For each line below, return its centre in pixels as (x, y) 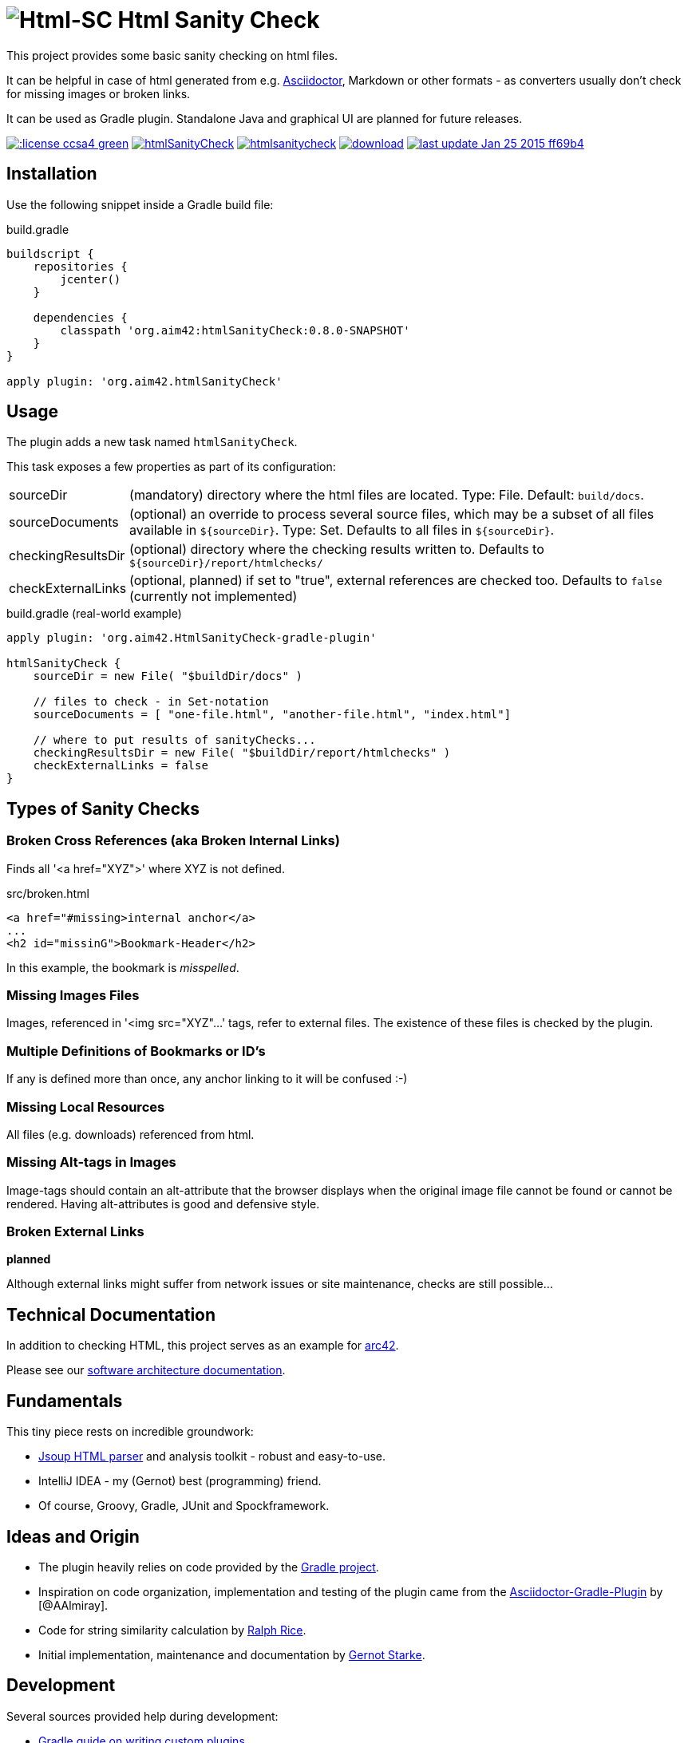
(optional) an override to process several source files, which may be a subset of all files (392, 514)
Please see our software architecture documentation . (146, 1370)
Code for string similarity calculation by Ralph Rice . (172, 1630)
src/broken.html (48, 893)
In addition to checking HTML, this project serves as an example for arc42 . (203, 1346)
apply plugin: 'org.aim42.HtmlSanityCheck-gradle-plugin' (192, 638)
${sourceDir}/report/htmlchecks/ (226, 563)
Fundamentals (65, 1401)
